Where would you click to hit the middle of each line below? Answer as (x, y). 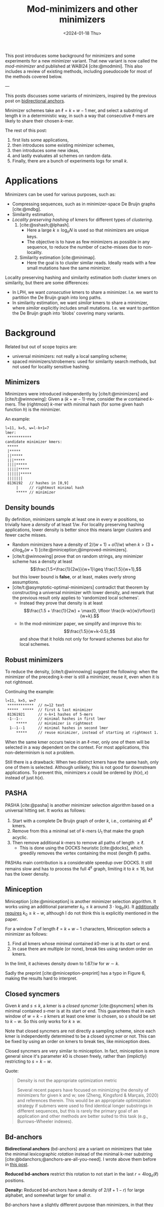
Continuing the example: (30, 691)
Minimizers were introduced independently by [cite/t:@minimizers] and (77, 394)
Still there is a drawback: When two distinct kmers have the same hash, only (82, 762)
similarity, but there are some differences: (47, 283)
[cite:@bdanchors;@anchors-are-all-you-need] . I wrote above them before (81, 1159)
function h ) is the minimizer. (33, 410)
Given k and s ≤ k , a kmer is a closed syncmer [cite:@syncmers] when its (79, 1006)
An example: (18, 419)
